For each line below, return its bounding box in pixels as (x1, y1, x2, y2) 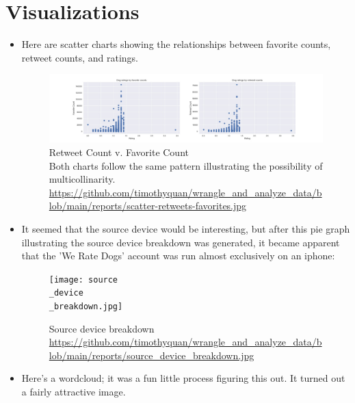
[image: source (49, 274, 118, 285)
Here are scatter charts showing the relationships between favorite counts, (21, 37, 331, 51)
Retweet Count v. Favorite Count (49, 144, 189, 159)
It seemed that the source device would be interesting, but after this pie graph (21, 221, 350, 235)
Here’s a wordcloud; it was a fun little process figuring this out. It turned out (21, 371, 345, 385)
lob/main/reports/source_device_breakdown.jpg (49, 348, 254, 362)
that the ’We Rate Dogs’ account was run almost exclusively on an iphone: (21, 248, 335, 263)
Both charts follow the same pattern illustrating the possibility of (49, 158, 323, 172)
